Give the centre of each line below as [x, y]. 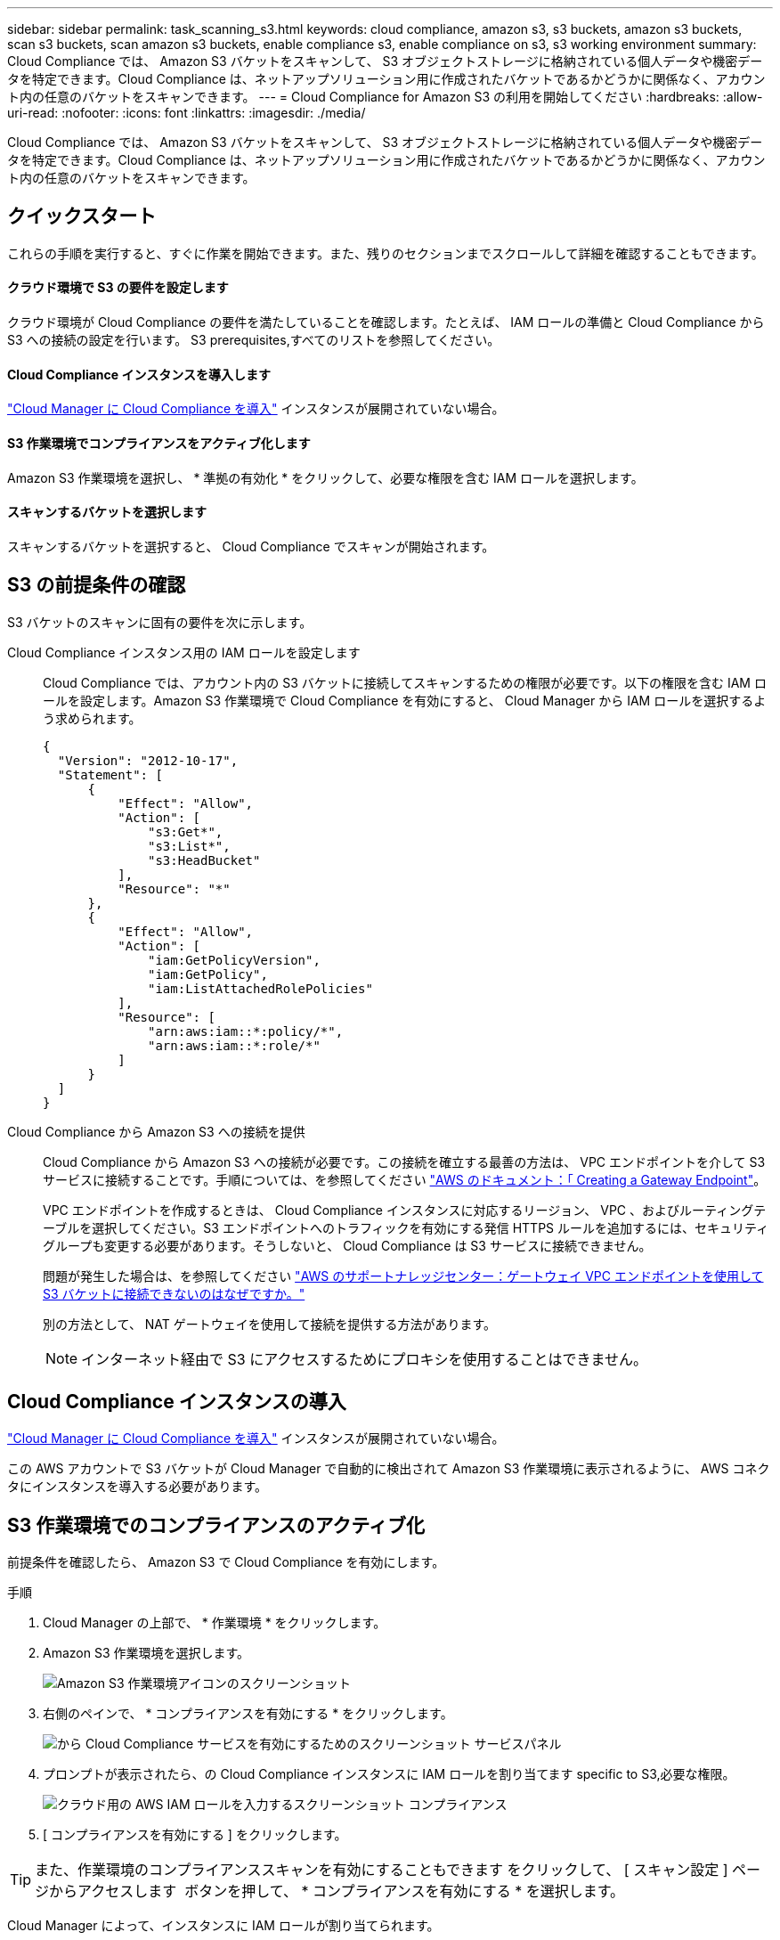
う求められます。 [92, 718]
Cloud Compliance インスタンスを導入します [139, 374]
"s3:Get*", [186, 831]
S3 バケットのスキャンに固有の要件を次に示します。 [160, 622]
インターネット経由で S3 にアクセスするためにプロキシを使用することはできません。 [364, 1359]
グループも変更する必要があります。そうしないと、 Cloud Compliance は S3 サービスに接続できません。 [347, 1245]
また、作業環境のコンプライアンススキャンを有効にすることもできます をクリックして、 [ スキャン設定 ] [382, 1870]
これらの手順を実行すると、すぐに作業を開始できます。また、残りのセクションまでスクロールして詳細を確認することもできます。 [386, 253]
